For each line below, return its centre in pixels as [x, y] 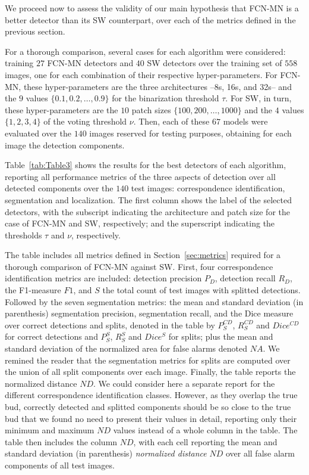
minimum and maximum [50, 430]
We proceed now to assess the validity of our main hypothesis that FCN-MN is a [152, 8]
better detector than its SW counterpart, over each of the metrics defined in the [150, 19]
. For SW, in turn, [258, 98]
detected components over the [59, 188]
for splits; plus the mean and [221, 336]
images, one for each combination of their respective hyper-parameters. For [141, 74]
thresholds [23, 235]
